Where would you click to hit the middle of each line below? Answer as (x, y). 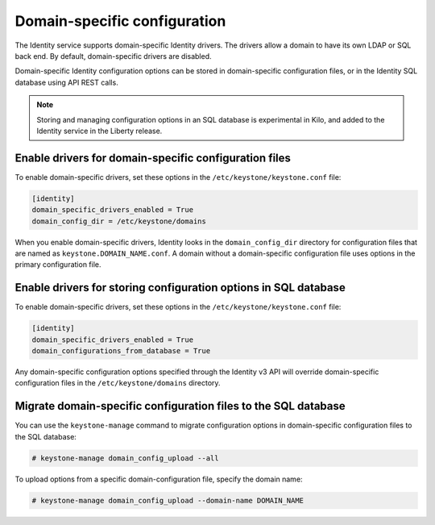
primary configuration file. (58, 265)
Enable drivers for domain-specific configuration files (153, 158)
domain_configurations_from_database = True (121, 351)
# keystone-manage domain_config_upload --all (125, 458)
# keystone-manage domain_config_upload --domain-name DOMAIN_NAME (168, 500)
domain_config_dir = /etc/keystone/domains (119, 221)
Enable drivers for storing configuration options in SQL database (180, 287)
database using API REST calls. (66, 82)
